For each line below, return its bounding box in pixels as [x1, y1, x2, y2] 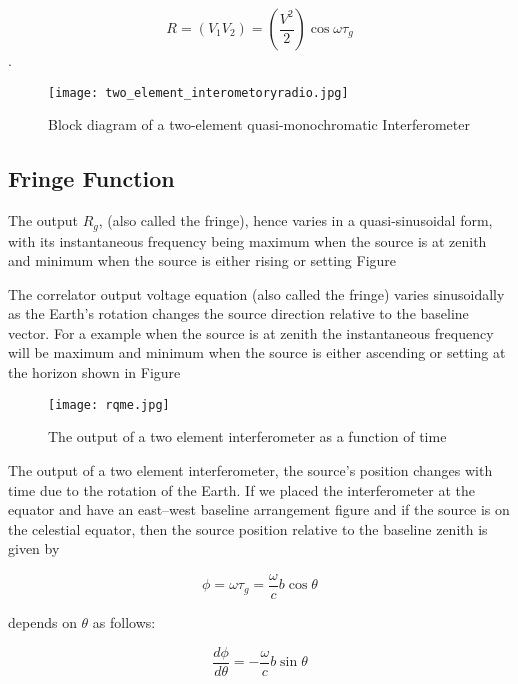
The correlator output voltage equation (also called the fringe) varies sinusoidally [8, 283, 505, 304]
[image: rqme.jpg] [48, 397, 170, 412]
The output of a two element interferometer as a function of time [48, 426, 447, 447]
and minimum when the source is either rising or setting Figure [8, 250, 397, 271]
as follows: [92, 611, 156, 632]
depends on [8, 611, 77, 632]
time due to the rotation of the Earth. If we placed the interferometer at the [8, 479, 476, 500]
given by [8, 538, 60, 559]
